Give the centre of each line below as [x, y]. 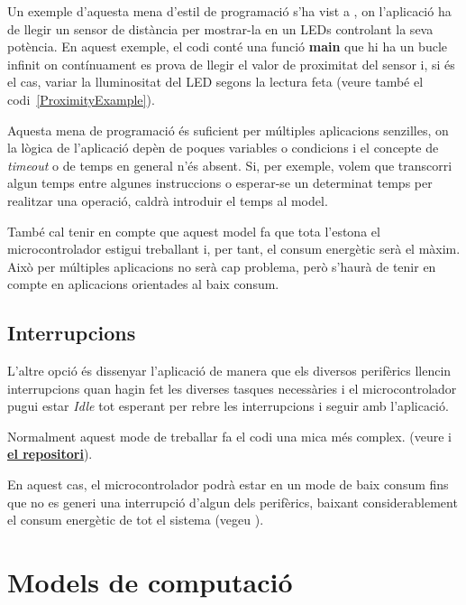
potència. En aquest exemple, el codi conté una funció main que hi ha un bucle [227, 47]
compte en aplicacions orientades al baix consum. [143, 284]
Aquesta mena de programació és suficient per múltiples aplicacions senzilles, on [228, 130]
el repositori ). [50, 454]
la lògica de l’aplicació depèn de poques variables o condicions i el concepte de [223, 148]
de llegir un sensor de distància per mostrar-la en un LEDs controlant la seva [220, 28]
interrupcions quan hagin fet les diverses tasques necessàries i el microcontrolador [232, 388]
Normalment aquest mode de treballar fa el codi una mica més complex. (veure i [229, 436]
